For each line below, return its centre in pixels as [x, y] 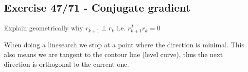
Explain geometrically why [44, 28]
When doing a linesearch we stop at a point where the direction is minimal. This [124, 45]
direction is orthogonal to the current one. [67, 64]
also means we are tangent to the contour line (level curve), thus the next [114, 54]
